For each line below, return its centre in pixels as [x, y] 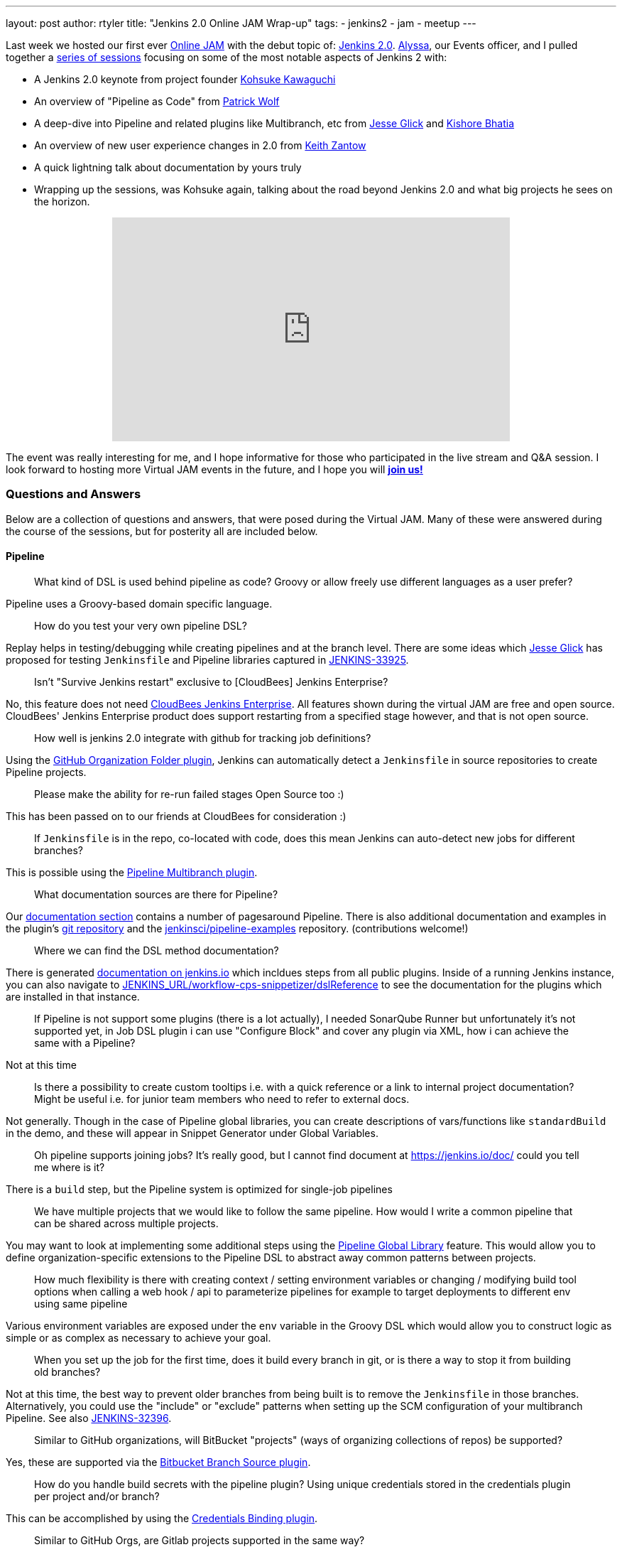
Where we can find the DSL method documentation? [157, 950]
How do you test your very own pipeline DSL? [141, 625]
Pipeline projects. [46, 772]
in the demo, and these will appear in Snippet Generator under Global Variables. [192, 1133]
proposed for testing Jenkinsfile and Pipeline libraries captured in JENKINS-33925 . [207, 659]
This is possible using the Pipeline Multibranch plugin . [132, 872]
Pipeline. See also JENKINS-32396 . [89, 1418]
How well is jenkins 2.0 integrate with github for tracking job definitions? [203, 738]
